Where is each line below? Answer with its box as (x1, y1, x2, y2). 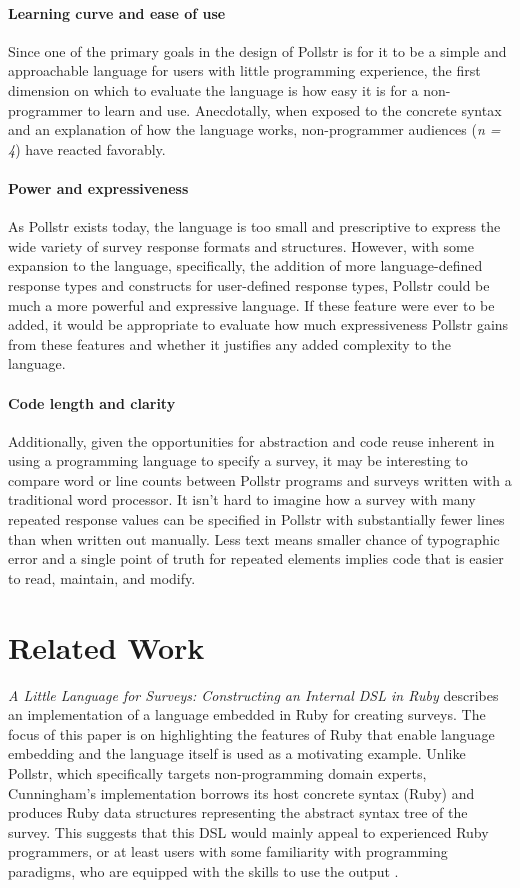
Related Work (8, 626, 205, 667)
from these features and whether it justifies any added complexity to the (8, 333, 451, 354)
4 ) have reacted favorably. (8, 138, 166, 159)
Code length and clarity (8, 392, 176, 413)
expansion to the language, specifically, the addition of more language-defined (8, 255, 483, 276)
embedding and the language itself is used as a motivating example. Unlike (8, 743, 466, 764)
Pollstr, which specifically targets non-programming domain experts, (8, 762, 427, 783)
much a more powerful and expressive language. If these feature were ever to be (8, 294, 495, 315)
